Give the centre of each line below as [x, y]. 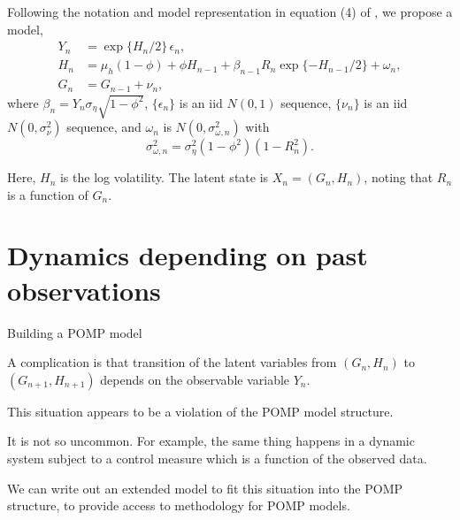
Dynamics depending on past [188, 255]
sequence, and [104, 127]
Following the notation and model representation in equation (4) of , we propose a [230, 11]
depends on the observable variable [195, 379]
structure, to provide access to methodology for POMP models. [179, 505]
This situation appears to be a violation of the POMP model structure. [200, 411]
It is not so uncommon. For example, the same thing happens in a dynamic [211, 441]
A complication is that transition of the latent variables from [172, 362]
